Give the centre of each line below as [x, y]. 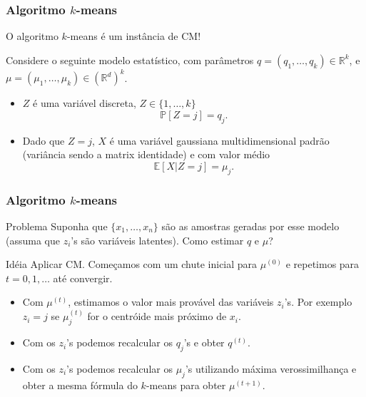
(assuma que [33, 240]
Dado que [44, 140]
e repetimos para [322, 264]
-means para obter [186, 385]
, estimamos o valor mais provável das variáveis [171, 302]
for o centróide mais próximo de [157, 316]
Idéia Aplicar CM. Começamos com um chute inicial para [132, 264]
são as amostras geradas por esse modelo [250, 226]
